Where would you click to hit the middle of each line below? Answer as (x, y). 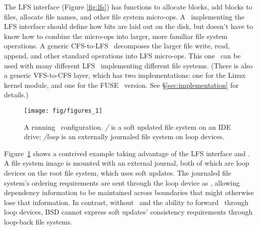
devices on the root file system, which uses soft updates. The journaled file (118, 172)
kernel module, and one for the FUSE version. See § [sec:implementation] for (122, 85)
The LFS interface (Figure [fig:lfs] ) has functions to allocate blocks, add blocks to (128, 6)
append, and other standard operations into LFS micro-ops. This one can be (122, 55)
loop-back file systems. (38, 221)
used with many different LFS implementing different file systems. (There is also (129, 65)
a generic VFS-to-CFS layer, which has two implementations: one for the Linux (125, 75)
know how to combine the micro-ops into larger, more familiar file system (116, 36)
